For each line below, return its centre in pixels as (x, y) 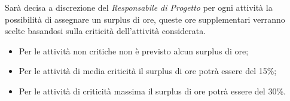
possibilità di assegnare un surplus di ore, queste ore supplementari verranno (145, 19)
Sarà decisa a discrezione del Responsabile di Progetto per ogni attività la (139, 7)
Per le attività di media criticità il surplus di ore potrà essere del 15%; (148, 71)
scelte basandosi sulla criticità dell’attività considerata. (106, 31)
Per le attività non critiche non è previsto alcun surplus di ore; (134, 51)
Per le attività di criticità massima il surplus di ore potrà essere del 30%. (152, 91)
